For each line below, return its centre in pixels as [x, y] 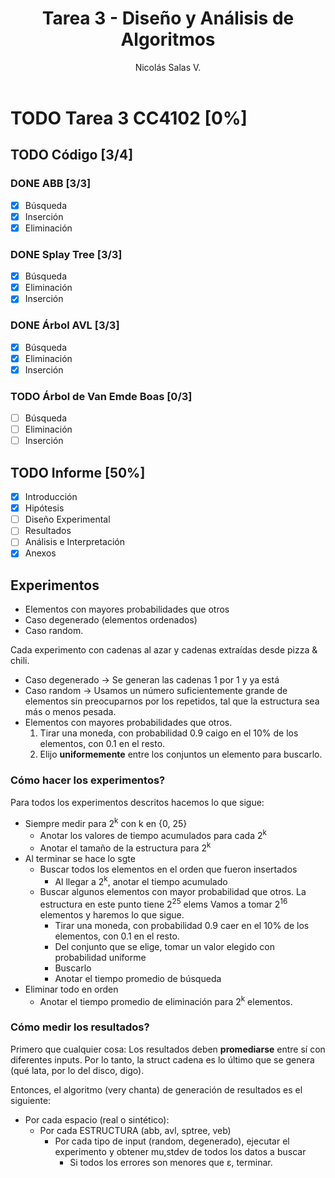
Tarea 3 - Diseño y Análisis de [168, 18]
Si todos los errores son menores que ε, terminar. [171, 1162]
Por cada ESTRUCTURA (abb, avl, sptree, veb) [135, 1130]
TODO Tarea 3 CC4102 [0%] [129, 118]
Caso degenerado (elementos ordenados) [111, 620]
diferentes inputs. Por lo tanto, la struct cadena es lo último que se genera [162, 1059]
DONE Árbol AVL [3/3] [65, 325]
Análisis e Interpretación [75, 542]
